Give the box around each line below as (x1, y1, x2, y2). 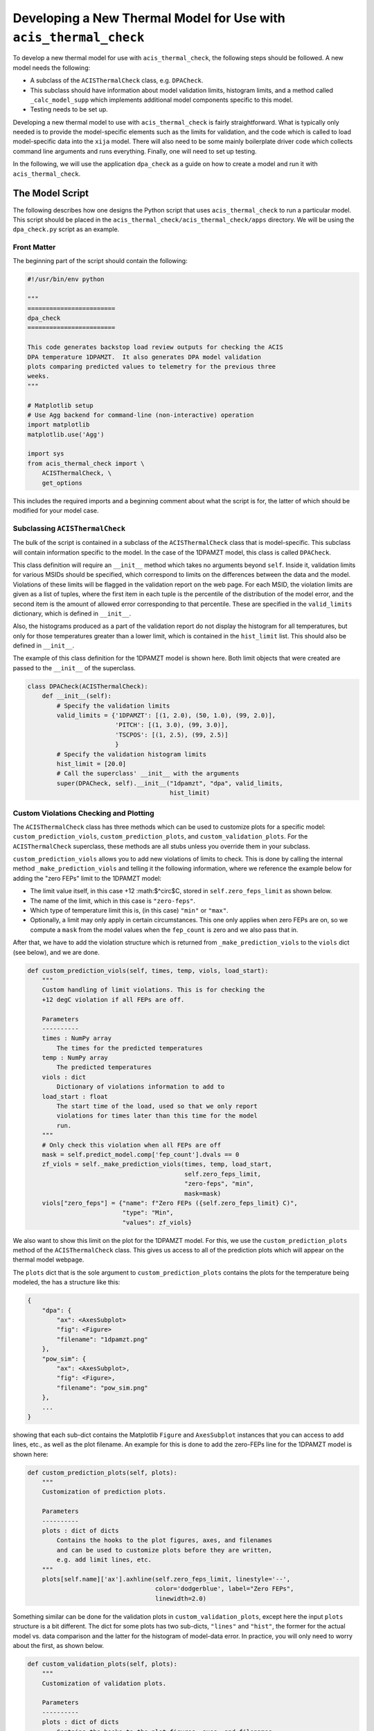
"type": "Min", (122, 1209, 174, 1217)
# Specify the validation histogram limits (56, 750, 207, 758)
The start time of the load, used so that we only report (56, 1102, 258, 1111)
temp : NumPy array (42, 1054, 109, 1062)
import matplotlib (27, 421, 90, 429)
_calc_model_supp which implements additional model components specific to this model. (30, 96, 294, 104)
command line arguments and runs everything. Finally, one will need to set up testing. (12, 147, 257, 155)
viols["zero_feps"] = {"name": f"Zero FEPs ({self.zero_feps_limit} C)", (42, 1199, 298, 1207)
